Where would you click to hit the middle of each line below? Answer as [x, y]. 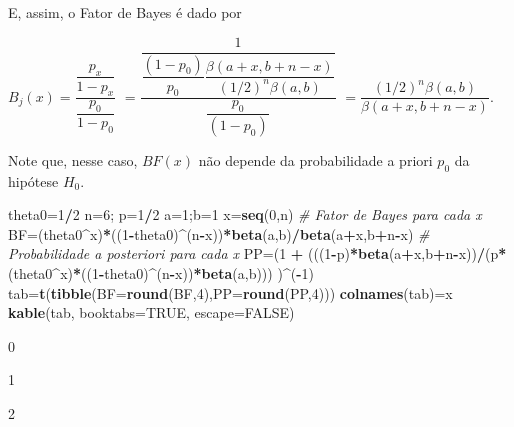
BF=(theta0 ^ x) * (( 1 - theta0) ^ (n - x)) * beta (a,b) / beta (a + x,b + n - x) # [219, 233]
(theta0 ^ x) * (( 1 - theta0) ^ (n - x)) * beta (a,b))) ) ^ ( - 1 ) [161, 273]
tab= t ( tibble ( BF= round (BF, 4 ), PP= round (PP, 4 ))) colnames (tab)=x [230, 292]
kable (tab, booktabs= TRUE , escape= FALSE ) [151, 312]
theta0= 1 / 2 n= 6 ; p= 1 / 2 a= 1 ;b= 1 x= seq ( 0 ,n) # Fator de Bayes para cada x [245, 214]
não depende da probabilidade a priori [315, 159]
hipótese [33, 180]
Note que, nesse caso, [73, 159]
